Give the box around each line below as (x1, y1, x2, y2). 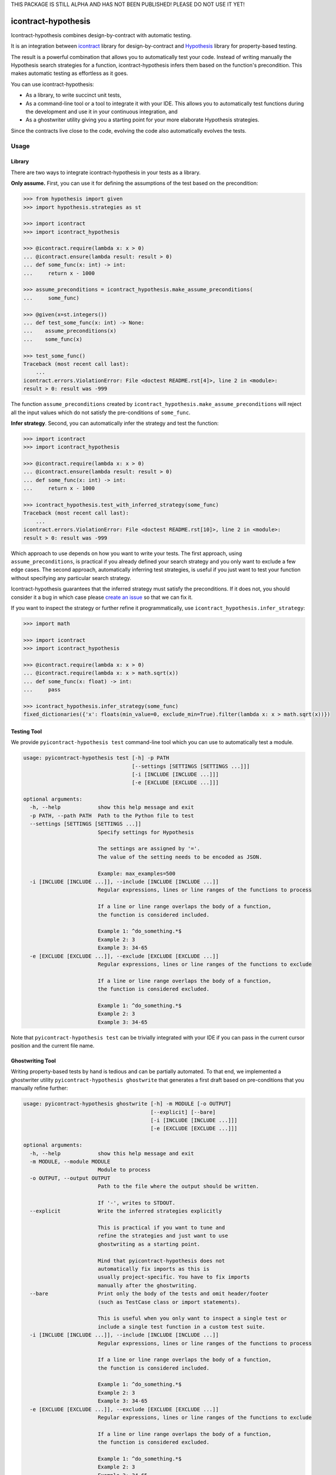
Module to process (97, 1166, 151, 1174)
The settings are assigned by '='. (97, 845, 201, 852)
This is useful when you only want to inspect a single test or (97, 1315, 288, 1322)
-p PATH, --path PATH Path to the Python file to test (29, 812, 194, 819)
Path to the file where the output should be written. (97, 1183, 260, 1190)
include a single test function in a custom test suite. (97, 1323, 266, 1330)
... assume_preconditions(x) (23, 327, 117, 335)
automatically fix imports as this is (97, 1266, 210, 1272)
